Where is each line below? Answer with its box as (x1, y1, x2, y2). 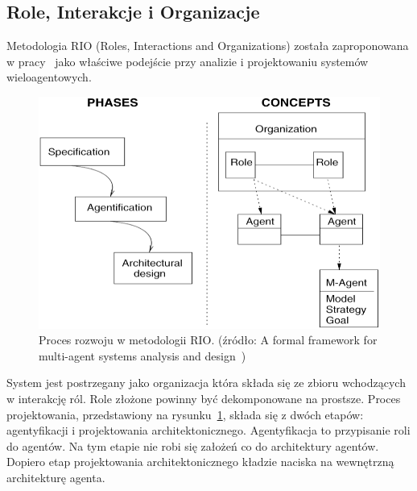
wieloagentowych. (6, 69, 92, 85)
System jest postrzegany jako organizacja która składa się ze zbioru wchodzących (6, 374, 406, 391)
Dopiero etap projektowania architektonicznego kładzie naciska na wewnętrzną (6, 453, 394, 470)
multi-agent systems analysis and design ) (39, 347, 246, 364)
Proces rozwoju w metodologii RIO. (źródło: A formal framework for (39, 331, 378, 348)
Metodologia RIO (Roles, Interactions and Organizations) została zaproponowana (6, 37, 409, 54)
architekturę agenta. (6, 468, 105, 485)
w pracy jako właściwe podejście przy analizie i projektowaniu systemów (6, 52, 369, 69)
